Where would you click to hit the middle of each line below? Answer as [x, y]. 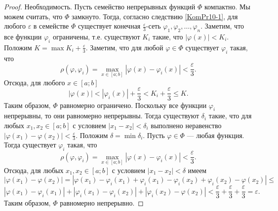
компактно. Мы [227, 6]
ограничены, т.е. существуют [96, 36]
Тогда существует [30, 145]
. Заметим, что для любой [124, 47]
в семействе [51, 26]
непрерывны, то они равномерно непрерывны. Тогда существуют [102, 116]
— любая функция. [216, 135]
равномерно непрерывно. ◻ [102, 203]
